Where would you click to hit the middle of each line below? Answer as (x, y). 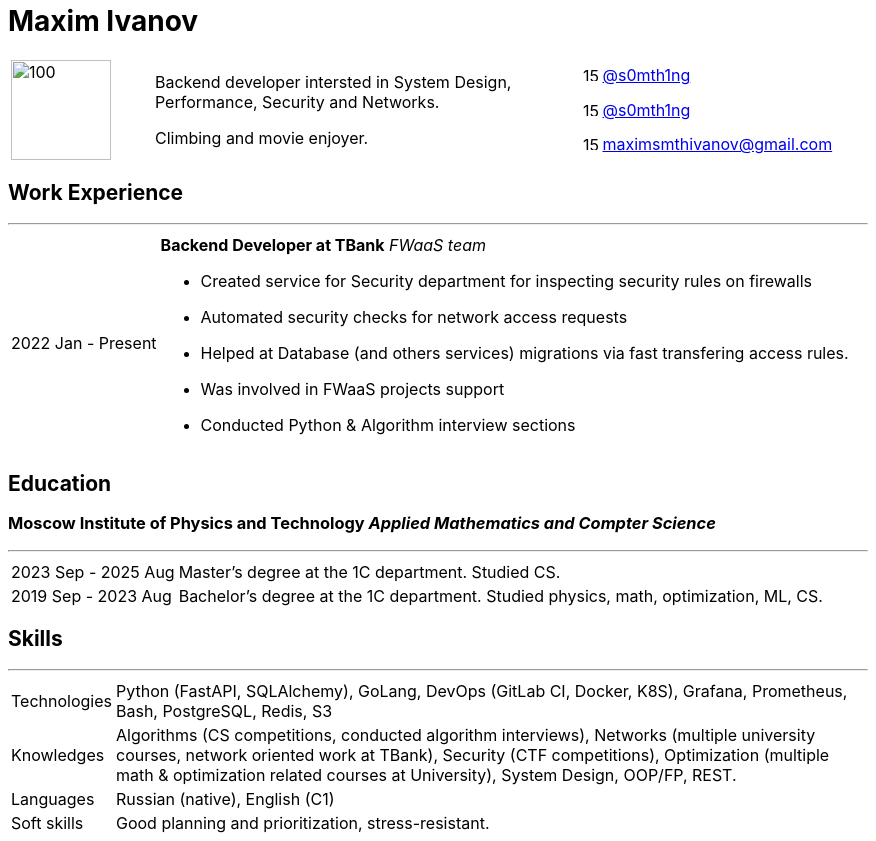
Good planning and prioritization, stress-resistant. (302, 822)
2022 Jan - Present (84, 342)
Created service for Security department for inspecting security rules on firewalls (506, 280)
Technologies (61, 700)
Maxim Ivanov (103, 21)
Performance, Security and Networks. (297, 101)
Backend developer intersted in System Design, (333, 81)
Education (60, 484)
